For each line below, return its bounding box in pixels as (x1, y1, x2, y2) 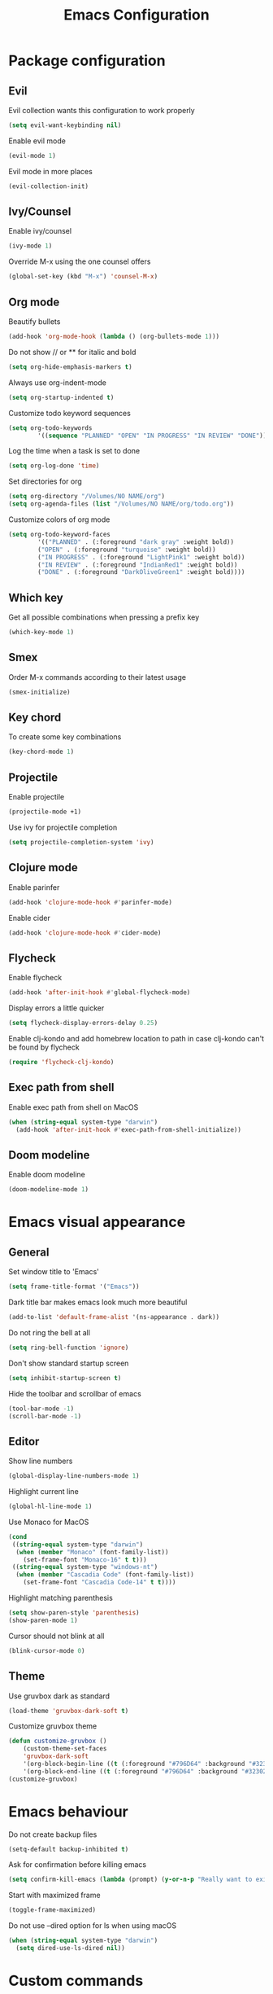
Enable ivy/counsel (8, 226, 71, 236)
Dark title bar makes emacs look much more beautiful (8, 1297, 188, 1307)
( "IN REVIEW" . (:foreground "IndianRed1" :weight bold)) (37, 560, 238, 569)
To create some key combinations (8, 732, 122, 742)
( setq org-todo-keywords (8, 423, 93, 432)
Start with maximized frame (8, 1891, 101, 1900)
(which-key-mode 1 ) (8, 629, 75, 637)
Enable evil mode (8, 136, 67, 146)
